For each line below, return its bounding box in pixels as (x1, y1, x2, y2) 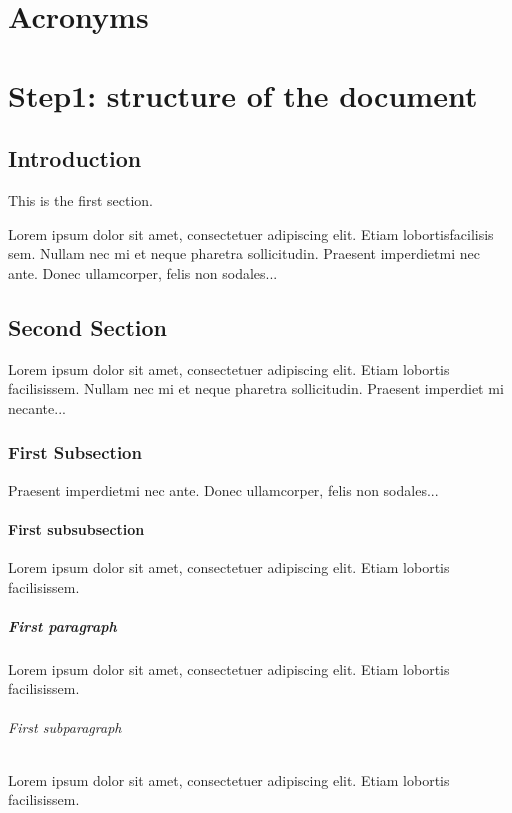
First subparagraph (8, 717, 122, 738)
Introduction (8, 143, 142, 174)
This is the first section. (8, 189, 153, 210)
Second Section (8, 311, 167, 342)
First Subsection (8, 440, 142, 465)
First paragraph (8, 615, 117, 636)
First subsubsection (8, 518, 145, 539)
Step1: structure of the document (8, 74, 478, 115)
